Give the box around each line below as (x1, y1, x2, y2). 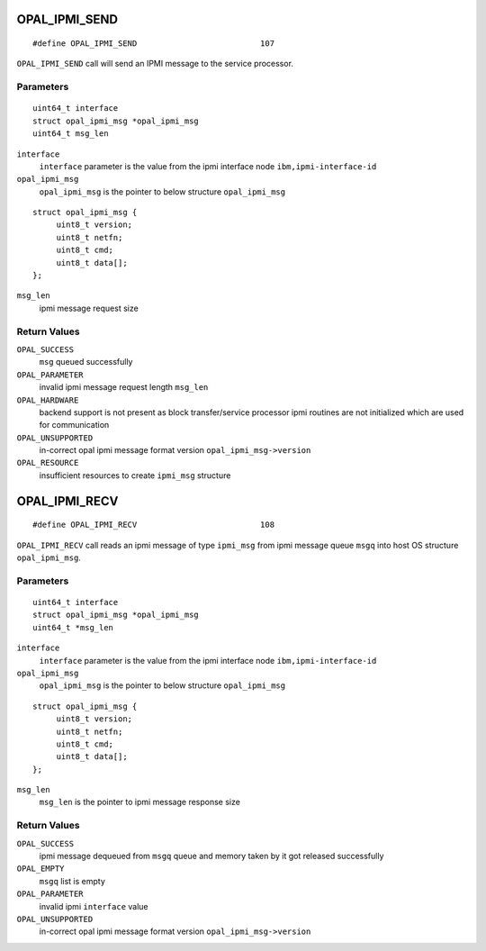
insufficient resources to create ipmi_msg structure (39, 469, 231, 481)
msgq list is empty (39, 875, 105, 886)
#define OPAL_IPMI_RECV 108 (32, 520, 274, 530)
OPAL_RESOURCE (16, 457, 79, 468)
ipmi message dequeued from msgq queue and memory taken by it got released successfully (39, 851, 384, 862)
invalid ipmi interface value (39, 901, 148, 911)
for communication (39, 420, 110, 430)
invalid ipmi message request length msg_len (39, 382, 209, 393)
